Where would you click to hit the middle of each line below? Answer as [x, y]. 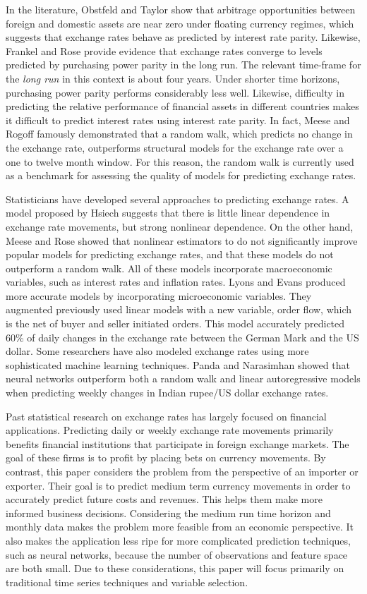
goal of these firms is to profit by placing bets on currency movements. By [166, 457]
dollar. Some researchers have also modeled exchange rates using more [157, 351]
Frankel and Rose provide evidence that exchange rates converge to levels [164, 50]
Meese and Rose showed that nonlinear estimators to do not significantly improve [182, 240]
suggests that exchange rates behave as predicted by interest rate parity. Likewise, [183, 37]
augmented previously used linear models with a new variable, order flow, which [179, 309]
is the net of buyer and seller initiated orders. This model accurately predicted [175, 323]
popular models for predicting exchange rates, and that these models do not [170, 254]
